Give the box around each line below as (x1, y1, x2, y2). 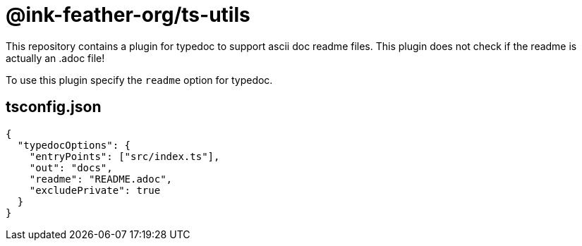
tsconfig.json (6, 98, 102, 116)
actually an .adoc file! (6, 51, 105, 64)
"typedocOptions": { (17, 139, 131, 151)
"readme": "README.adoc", (29, 173, 173, 185)
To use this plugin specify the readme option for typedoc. (6, 73, 273, 86)
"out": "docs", (29, 161, 113, 173)
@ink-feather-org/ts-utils (6, 3, 250, 27)
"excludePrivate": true (29, 184, 161, 196)
